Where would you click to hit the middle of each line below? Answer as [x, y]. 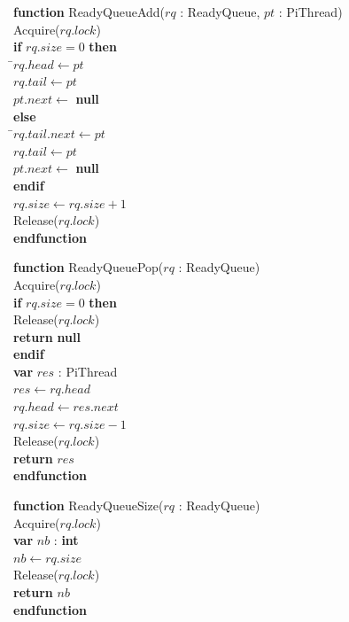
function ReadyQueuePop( [89, 267]
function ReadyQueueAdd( [89, 12]
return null [47, 336]
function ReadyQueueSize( [89, 505]
